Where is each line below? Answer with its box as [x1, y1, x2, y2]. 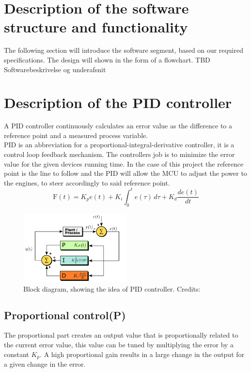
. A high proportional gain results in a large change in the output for [40, 349, 245, 359]
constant [4, 349, 29, 359]
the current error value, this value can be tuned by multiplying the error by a [4, 339, 234, 349]
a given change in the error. [4, 359, 86, 369]
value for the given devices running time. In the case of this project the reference [4, 158, 244, 169]
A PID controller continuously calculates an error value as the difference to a [4, 121, 232, 131]
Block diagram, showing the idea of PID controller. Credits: [23, 283, 201, 294]
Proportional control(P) [4, 307, 126, 322]
